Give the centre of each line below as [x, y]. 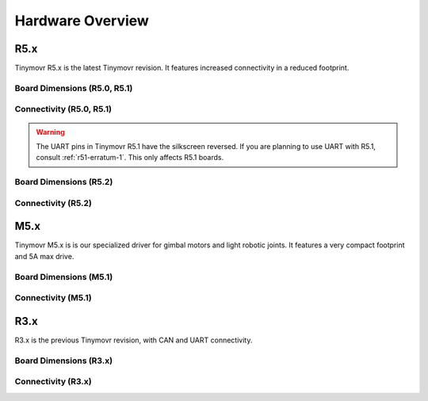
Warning [50, 132]
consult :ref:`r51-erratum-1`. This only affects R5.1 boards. [130, 158]
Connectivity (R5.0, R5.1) [63, 109]
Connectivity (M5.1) [53, 298]
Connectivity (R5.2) [53, 203]
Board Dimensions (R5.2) [64, 182]
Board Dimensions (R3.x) [64, 361]
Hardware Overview [82, 21]
